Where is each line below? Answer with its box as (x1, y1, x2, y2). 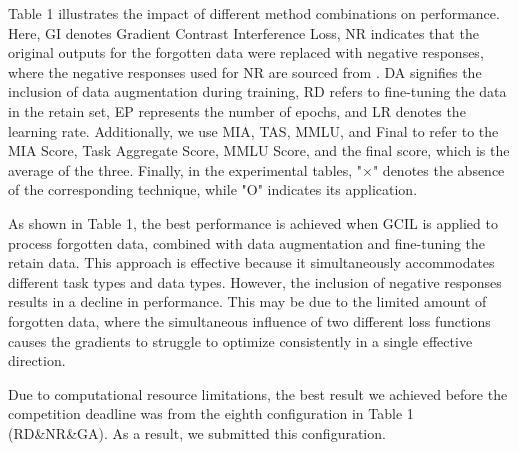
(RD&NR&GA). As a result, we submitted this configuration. (8, 422, 386, 443)
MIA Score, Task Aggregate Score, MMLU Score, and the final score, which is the (8, 140, 510, 161)
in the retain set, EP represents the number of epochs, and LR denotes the (8, 100, 466, 121)
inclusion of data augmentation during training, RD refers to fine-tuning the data (8, 81, 507, 102)
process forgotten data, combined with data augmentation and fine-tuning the (8, 232, 486, 253)
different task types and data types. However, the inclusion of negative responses (8, 271, 502, 292)
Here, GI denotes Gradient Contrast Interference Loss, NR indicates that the (8, 22, 479, 43)
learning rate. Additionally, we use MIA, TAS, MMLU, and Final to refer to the (8, 120, 499, 141)
